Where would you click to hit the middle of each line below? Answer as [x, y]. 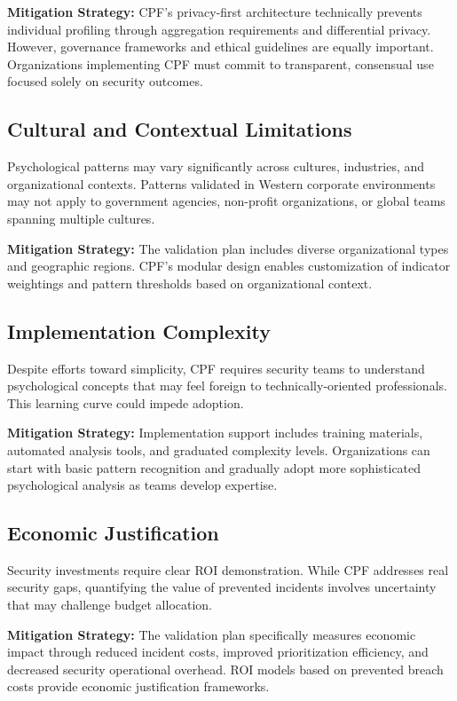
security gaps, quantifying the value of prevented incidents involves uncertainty [222, 587]
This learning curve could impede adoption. [126, 402]
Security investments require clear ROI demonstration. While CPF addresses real [228, 569]
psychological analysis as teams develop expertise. [142, 485]
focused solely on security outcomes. [105, 81]
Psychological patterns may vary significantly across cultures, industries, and [216, 166]
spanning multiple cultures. [81, 218]
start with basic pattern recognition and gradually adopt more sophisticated [214, 467]
